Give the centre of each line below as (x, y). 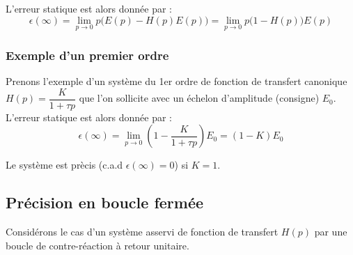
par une (331, 232)
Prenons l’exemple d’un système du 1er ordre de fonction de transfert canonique (176, 81)
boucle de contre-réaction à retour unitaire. (97, 245)
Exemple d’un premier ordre (87, 55)
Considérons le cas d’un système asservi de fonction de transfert (142, 232)
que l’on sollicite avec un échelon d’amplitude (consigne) (199, 98)
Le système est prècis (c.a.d (64, 165)
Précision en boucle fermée (105, 202)
